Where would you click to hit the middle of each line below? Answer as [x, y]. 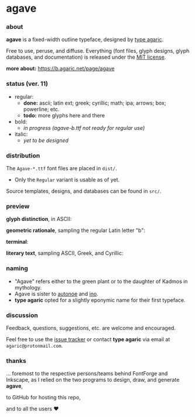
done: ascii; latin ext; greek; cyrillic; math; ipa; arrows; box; [95, 103]
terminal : [17, 242]
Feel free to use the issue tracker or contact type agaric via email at [88, 339]
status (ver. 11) [27, 84]
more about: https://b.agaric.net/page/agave [60, 69]
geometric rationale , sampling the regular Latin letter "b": [76, 230]
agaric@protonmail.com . [35, 345]
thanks [16, 361]
